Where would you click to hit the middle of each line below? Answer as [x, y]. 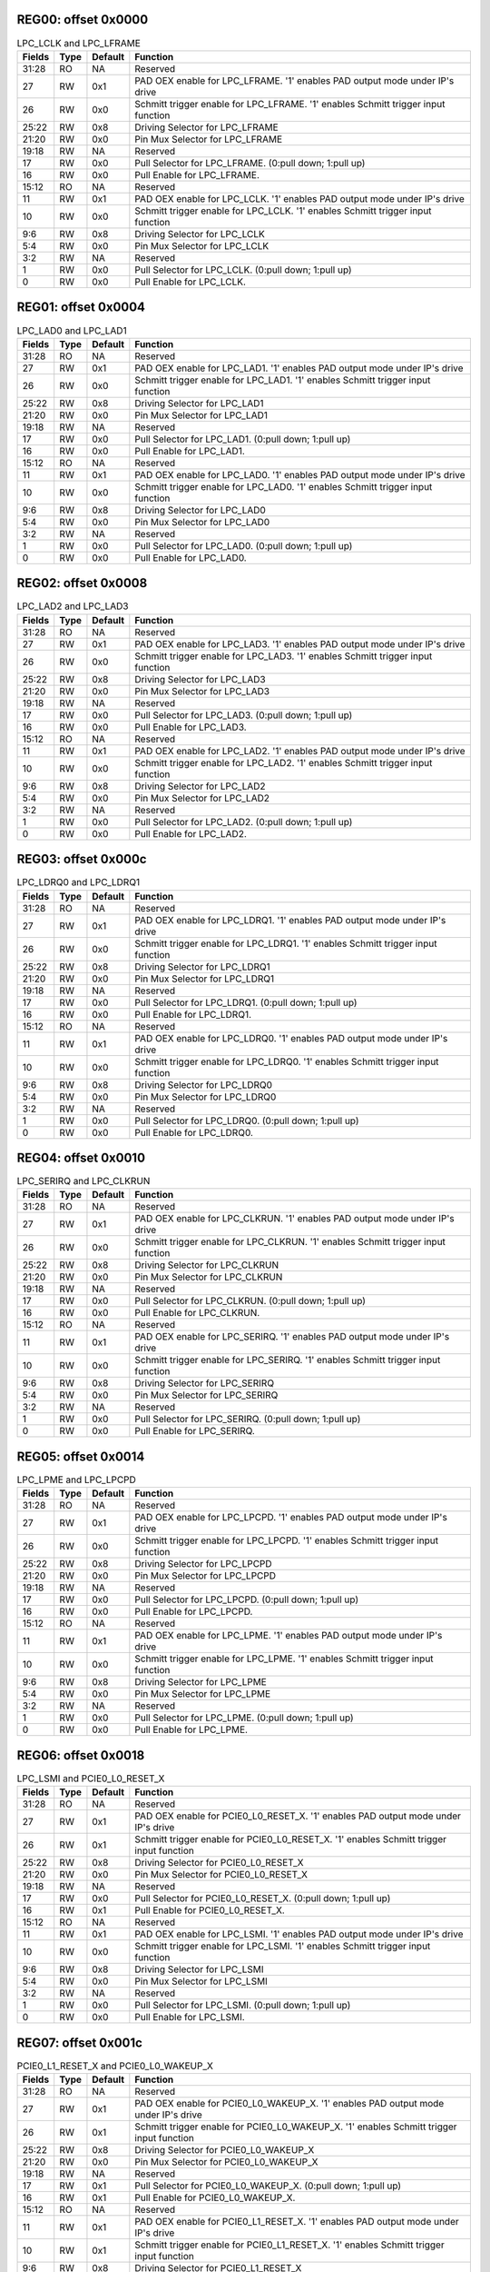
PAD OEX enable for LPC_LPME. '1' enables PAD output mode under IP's [289, 1636]
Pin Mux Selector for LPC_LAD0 [202, 522]
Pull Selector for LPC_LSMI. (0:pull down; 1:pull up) [243, 2006]
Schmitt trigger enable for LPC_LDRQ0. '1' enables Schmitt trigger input [287, 1061]
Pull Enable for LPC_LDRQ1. [193, 1014]
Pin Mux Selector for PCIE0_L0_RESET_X [221, 1875]
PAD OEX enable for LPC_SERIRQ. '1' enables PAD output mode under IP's [292, 1337]
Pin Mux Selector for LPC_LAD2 [202, 798]
